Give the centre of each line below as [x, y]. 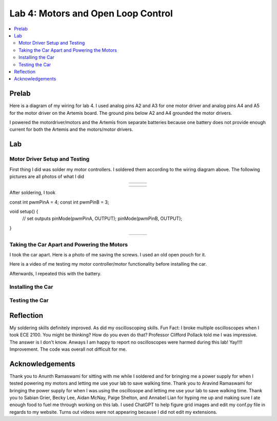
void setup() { [24, 212]
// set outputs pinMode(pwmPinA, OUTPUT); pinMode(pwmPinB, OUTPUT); [102, 218]
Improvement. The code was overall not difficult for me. [68, 349]
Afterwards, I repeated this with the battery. [56, 273]
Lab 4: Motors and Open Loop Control [91, 13]
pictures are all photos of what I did [47, 176]
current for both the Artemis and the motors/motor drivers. [71, 129]
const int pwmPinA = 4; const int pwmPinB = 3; [59, 202]
